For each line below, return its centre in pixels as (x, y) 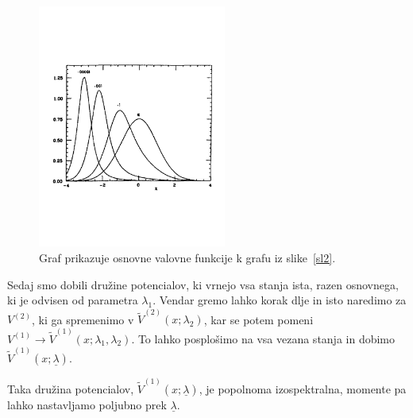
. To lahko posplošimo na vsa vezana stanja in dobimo (263, 338)
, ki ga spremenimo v (83, 319)
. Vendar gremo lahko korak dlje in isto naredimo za (280, 300)
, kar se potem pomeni (259, 319)
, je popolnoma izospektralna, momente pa (303, 388)
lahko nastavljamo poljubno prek (87, 404)
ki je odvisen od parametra (73, 300)
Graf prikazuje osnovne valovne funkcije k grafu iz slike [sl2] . (187, 257)
